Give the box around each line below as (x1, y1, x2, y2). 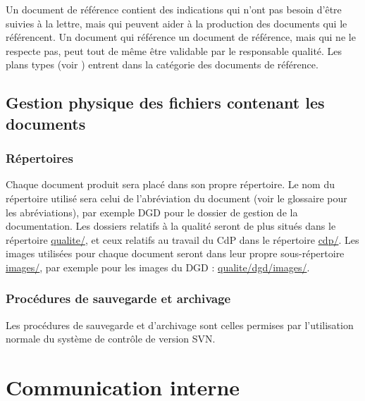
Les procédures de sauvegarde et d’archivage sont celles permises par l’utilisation (6, 317, 354, 332)
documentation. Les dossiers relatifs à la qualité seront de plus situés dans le (6, 218, 336, 233)
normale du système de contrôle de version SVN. (6, 331, 216, 346)
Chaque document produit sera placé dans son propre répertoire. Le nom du (6, 177, 335, 192)
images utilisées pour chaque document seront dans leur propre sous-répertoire (6, 246, 345, 261)
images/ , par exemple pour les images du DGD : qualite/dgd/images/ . (6, 259, 310, 274)
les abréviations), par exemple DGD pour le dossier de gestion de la (6, 204, 298, 219)
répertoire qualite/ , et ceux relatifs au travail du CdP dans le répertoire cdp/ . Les (6, 232, 359, 247)
